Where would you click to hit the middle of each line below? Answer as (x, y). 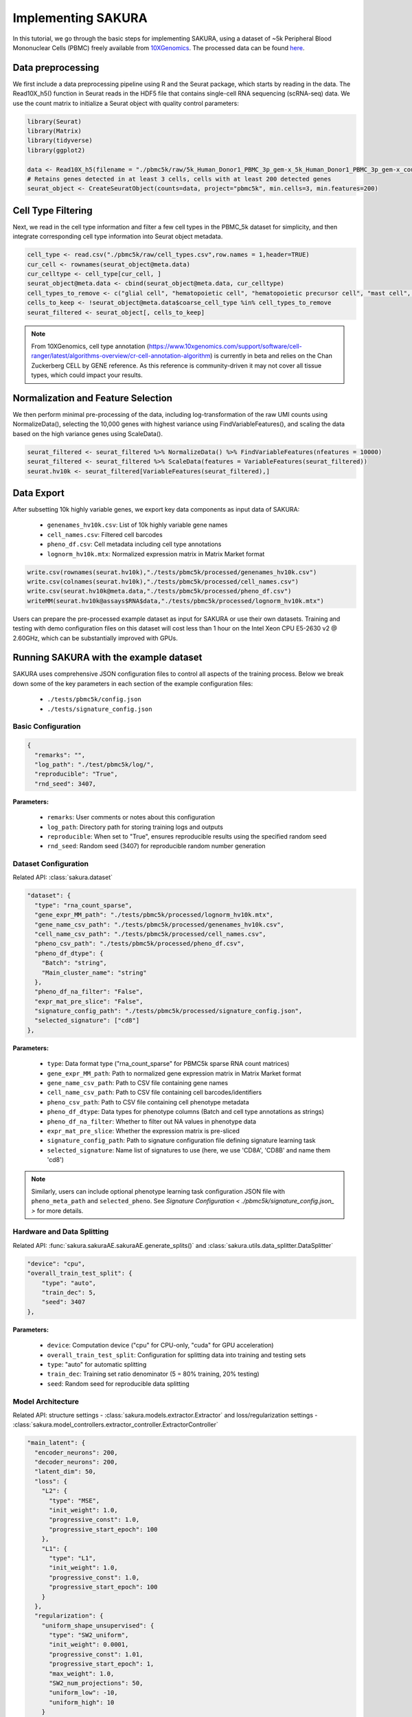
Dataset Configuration (51, 864)
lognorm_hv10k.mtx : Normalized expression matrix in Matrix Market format (156, 554)
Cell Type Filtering (53, 211)
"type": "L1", (72, 1558)
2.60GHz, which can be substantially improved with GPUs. (95, 638)
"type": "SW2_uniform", (89, 1635)
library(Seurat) (55, 121)
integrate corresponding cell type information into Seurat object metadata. (118, 236)
